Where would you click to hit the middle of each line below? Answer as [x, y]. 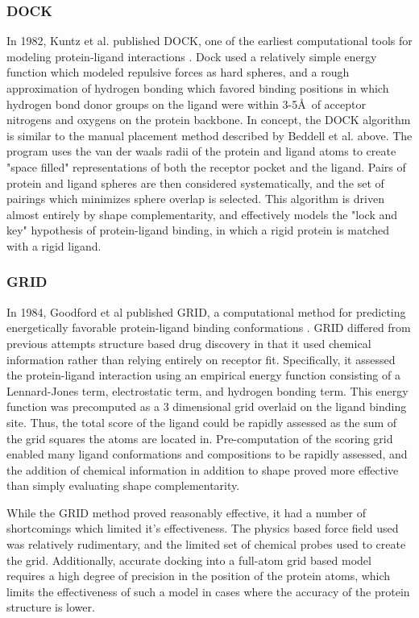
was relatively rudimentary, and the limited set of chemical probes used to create [206, 544]
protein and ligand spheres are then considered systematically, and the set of [195, 182]
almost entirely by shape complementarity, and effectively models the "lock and [202, 214]
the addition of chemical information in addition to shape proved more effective [203, 469]
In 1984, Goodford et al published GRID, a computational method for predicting [206, 311]
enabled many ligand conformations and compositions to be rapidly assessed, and [207, 454]
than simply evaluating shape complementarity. [123, 485]
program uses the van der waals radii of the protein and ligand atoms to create [201, 151]
